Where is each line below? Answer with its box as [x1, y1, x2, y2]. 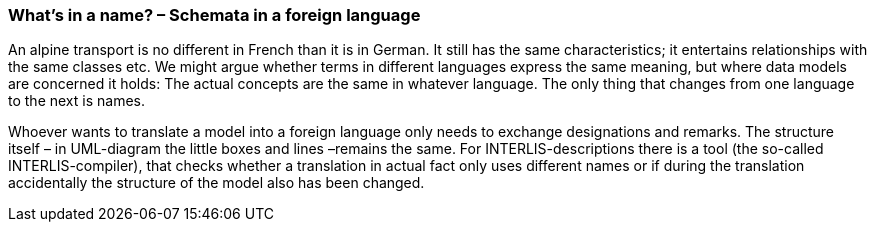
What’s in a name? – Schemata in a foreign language [8, 5, 421, 25]
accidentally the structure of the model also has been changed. [8, 174, 425, 192]
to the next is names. [8, 92, 145, 110]
